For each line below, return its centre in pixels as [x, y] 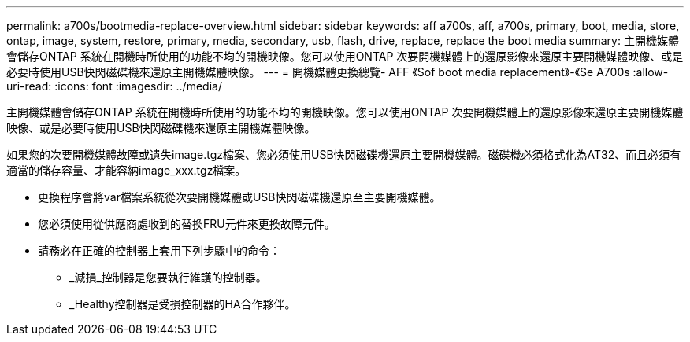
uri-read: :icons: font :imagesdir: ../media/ [114, 86]
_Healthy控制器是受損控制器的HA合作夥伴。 [183, 304]
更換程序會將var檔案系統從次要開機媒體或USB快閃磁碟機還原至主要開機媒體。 [239, 197]
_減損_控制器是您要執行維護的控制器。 [168, 277]
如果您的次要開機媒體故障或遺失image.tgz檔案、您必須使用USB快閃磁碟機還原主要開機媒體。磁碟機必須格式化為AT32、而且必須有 [344, 154]
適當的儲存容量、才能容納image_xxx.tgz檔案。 [126, 170]
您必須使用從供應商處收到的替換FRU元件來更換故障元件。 [187, 224]
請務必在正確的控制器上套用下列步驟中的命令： [159, 250]
